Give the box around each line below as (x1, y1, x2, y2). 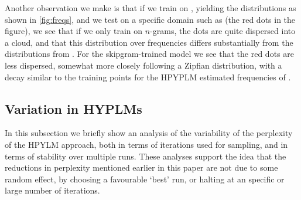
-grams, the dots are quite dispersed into (150, 25, 296, 37)
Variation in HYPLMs (5, 99, 142, 117)
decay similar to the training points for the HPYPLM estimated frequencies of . (5, 70, 291, 83)
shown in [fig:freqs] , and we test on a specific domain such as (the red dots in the (5, 13, 296, 25)
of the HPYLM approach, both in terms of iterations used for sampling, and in (5, 138, 288, 150)
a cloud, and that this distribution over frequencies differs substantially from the (5, 36, 293, 48)
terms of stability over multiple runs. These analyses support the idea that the (5, 150, 286, 162)
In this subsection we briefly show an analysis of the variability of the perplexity (5, 127, 293, 139)
